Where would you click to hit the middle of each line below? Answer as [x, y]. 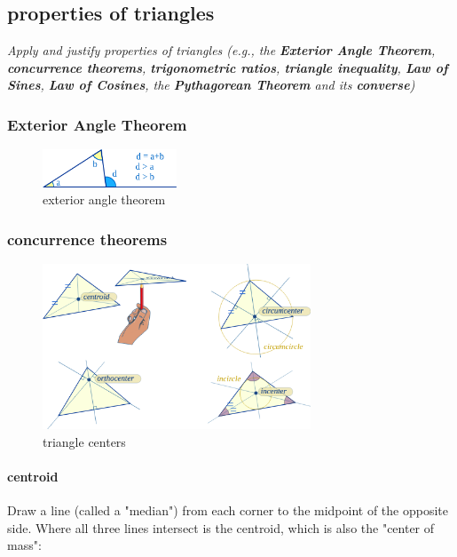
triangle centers [84, 441]
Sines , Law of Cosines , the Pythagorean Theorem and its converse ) [211, 85]
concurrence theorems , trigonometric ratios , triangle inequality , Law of [228, 67]
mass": [24, 545]
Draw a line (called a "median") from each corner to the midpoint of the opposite [228, 510]
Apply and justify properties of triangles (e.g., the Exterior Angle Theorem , [221, 50]
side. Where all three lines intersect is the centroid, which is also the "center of [221, 527]
